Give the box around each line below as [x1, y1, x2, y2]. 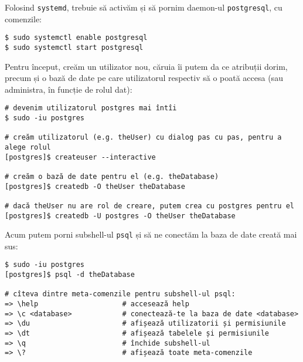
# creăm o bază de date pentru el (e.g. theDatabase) [5, 172, 219, 181]
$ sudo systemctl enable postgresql [5, 33, 148, 42]
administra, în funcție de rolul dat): [5, 83, 132, 95]
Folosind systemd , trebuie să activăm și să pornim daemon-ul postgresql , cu [5, 1, 282, 13]
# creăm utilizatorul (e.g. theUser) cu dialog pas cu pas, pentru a [5, 133, 282, 142]
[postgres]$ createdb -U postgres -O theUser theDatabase [5, 211, 236, 220]
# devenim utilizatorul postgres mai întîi [5, 104, 177, 113]
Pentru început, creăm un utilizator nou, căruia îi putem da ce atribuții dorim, [5, 60, 288, 72]
